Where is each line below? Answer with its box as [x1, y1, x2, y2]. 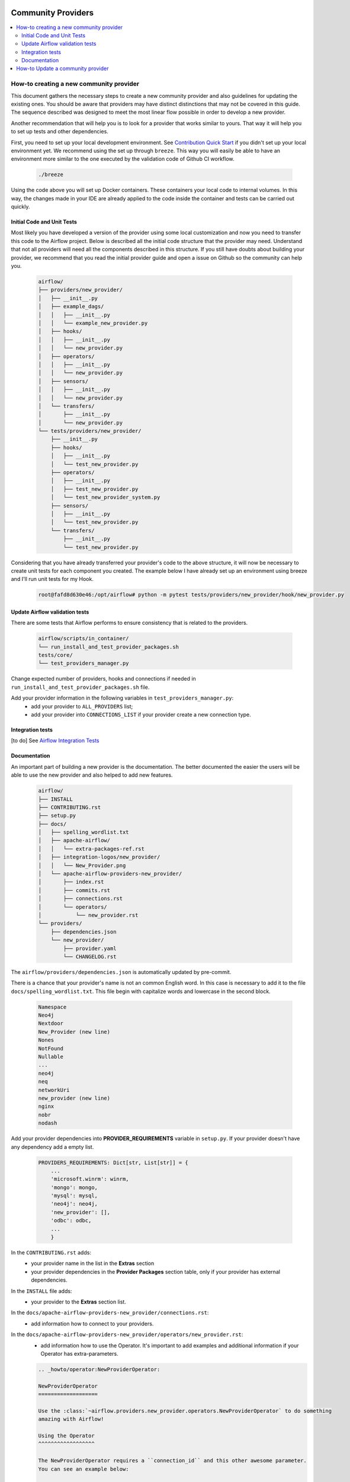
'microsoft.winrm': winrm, [50, 1176, 130, 1183]
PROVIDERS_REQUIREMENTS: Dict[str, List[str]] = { [38, 1159, 189, 1166]
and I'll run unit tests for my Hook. [11, 576, 94, 583]
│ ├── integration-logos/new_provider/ [38, 854, 160, 861]
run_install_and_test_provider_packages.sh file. [11, 683, 150, 691]
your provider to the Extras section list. [31, 1298, 127, 1305]
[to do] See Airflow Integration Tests [11, 737, 99, 744]
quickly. [11, 203, 30, 210]
